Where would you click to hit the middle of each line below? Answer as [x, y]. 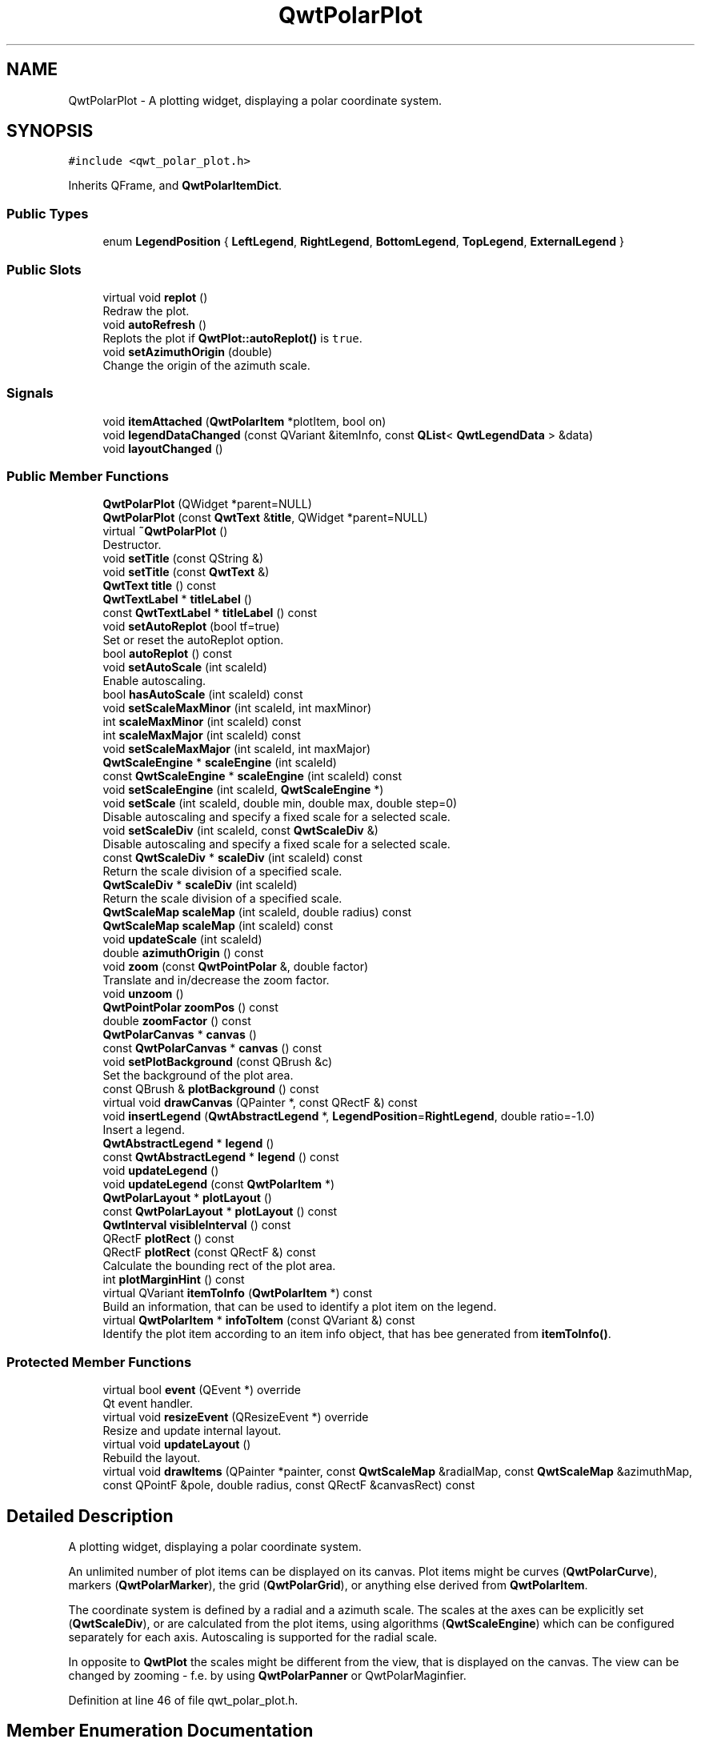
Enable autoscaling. [154, 681]
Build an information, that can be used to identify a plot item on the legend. [300, 1307]
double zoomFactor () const [177, 1021]
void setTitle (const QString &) [183, 559]
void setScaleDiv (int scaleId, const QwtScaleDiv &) [240, 831]
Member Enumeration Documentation [160, 1731]
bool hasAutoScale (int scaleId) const [203, 695]
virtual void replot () [155, 297]
